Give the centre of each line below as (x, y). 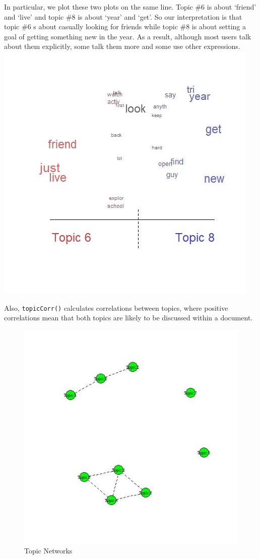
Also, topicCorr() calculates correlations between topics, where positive (116, 308)
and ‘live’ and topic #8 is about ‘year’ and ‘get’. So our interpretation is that (123, 16)
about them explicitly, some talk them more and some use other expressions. (122, 46)
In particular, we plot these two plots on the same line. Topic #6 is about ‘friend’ (130, 7)
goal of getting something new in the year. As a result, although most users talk (128, 36)
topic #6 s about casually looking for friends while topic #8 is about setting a (125, 26)
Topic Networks (48, 551)
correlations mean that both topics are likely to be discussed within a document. (128, 318)
